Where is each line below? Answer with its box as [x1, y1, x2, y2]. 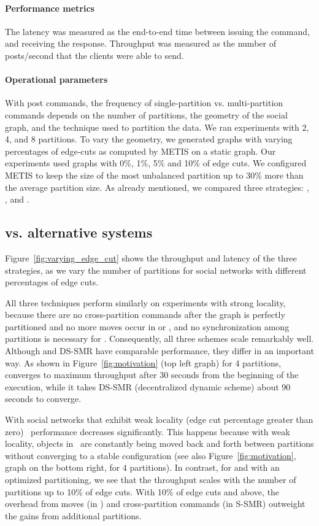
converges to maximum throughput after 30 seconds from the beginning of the [5, 368, 299, 381]
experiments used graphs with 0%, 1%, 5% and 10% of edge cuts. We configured [5, 157, 307, 169]
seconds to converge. [5, 392, 82, 405]
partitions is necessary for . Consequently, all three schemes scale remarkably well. [5, 332, 314, 345]
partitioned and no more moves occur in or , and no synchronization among [5, 320, 290, 333]
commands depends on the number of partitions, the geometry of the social [5, 108, 288, 121]
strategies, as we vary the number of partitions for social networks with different [5, 263, 307, 276]
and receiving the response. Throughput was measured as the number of [5, 37, 276, 50]
